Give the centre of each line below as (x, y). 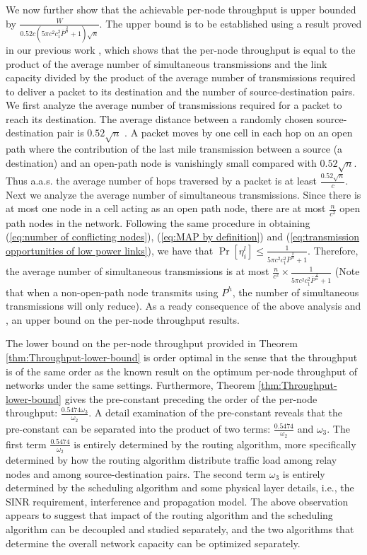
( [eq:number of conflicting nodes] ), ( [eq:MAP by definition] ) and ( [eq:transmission (183, 236)
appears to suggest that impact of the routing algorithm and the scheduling (169, 515)
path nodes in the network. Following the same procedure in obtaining (158, 222)
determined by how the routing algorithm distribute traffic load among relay (171, 460)
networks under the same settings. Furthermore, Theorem (130, 385)
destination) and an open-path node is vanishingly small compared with (161, 162)
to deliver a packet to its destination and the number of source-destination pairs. (181, 91)
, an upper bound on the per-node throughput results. (123, 319)
